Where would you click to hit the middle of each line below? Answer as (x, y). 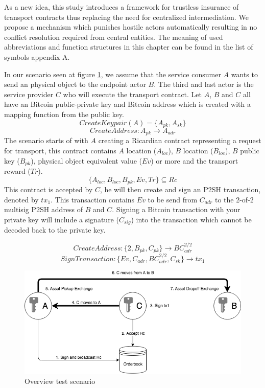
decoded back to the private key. (55, 230)
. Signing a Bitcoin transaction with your (176, 209)
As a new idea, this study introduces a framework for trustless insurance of (122, 7)
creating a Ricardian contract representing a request (180, 140)
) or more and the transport (195, 160)
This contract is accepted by (49, 189)
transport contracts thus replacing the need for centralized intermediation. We (126, 17)
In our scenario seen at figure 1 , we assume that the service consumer (113, 74)
